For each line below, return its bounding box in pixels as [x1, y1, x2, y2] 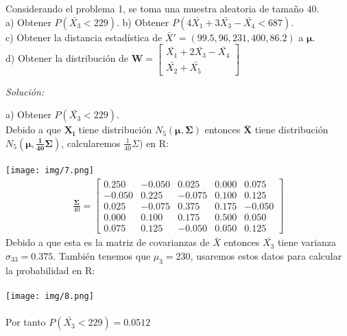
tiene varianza [277, 235, 337, 249]
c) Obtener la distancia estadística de [5, 30, 163, 44]
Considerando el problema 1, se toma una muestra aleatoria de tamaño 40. [5, 1, 320, 15]
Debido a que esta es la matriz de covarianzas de [5, 235, 210, 249]
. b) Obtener [117, 14, 169, 29]
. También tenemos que [53, 248, 151, 262]
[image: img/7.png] [5, 166, 94, 176]
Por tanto [5, 315, 46, 329]
